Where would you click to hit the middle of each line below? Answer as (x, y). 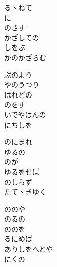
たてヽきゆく (25, 192)
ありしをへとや (29, 249)
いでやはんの (25, 114)
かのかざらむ (25, 57)
